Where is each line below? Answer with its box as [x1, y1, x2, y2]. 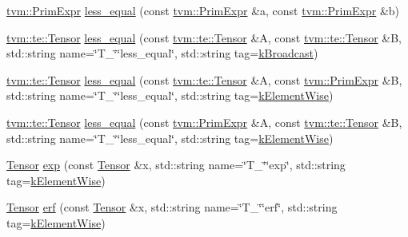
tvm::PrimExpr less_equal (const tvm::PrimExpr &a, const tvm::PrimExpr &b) [6, 2, 400, 18]
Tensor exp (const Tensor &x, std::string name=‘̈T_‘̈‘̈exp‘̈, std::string [6, 156, 346, 173]
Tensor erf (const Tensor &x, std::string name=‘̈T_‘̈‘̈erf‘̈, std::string [6, 199, 338, 215]
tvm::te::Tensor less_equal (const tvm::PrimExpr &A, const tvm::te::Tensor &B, [6, 113, 402, 130]
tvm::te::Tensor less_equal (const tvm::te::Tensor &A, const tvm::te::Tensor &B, [6, 29, 402, 45]
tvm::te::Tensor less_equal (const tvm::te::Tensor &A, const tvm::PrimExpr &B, [6, 71, 402, 88]
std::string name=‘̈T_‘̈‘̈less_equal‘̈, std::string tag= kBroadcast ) [6, 45, 318, 61]
